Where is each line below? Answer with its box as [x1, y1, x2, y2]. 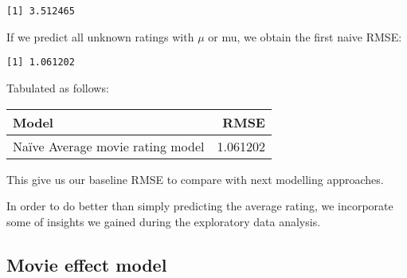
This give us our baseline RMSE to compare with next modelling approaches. [6, 170, 384, 187]
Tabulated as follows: [6, 79, 109, 96]
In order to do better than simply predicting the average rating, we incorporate [6, 198, 393, 214]
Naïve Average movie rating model [13, 136, 205, 155]
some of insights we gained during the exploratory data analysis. [6, 213, 321, 229]
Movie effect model [6, 252, 167, 276]
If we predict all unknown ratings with [6, 28, 194, 45]
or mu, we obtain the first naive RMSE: [208, 28, 402, 45]
